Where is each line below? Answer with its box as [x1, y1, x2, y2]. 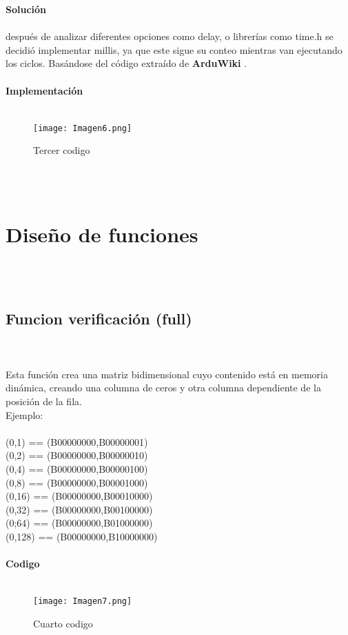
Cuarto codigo [33, 616, 93, 631]
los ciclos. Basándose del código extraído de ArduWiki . [6, 56, 247, 70]
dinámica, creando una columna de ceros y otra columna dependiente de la [6, 380, 321, 395]
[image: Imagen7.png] [33, 596, 132, 607]
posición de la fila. [6, 394, 82, 409]
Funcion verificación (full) [6, 307, 192, 329]
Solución [6, 2, 47, 16]
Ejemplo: [6, 407, 43, 422]
